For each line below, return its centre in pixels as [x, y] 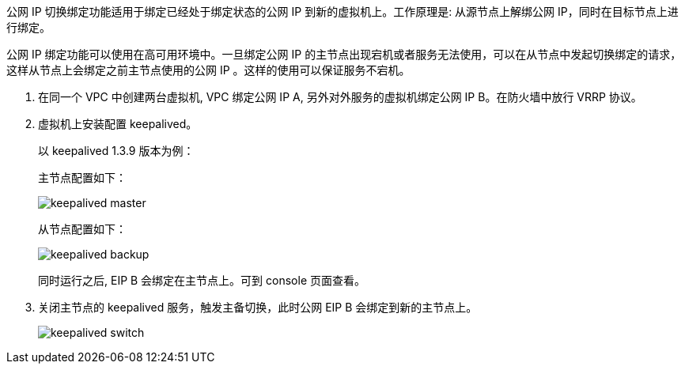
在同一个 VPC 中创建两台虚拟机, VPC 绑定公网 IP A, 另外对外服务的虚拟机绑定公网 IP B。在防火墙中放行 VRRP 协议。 [340, 97]
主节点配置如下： [82, 177]
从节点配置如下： [82, 229]
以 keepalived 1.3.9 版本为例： [116, 151]
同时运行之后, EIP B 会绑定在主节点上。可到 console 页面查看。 [202, 280]
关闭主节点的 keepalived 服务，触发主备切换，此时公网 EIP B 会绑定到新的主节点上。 [258, 307]
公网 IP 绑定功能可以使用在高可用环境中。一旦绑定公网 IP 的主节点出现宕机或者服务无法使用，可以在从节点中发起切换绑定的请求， [344, 54]
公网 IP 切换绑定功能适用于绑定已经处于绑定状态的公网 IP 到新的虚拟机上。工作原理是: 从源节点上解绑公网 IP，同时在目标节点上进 [342, 11]
